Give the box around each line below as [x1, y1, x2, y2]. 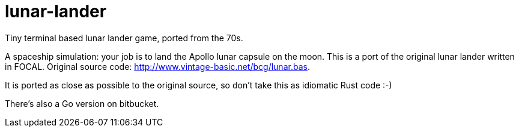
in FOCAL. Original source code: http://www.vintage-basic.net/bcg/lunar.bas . [5, 61, 310, 72]
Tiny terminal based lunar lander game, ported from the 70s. [5, 32, 243, 43]
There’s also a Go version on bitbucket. [5, 98, 159, 109]
